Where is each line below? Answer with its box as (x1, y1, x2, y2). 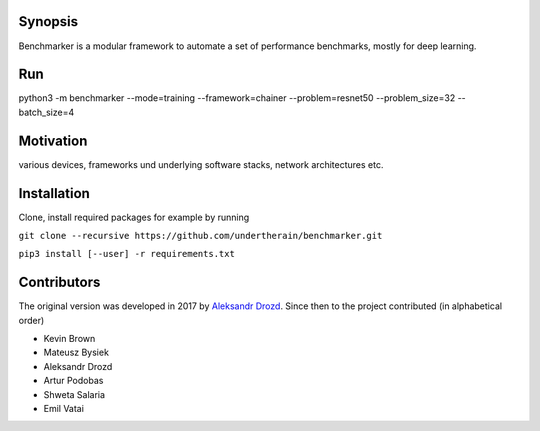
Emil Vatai (43, 403, 85, 415)
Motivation (18, 132, 88, 149)
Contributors (18, 274, 101, 291)
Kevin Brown (43, 333, 96, 345)
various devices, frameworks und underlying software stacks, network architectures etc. (18, 158, 384, 170)
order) (18, 314, 45, 326)
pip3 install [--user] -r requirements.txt (18, 248, 235, 260)
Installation (18, 185, 90, 202)
